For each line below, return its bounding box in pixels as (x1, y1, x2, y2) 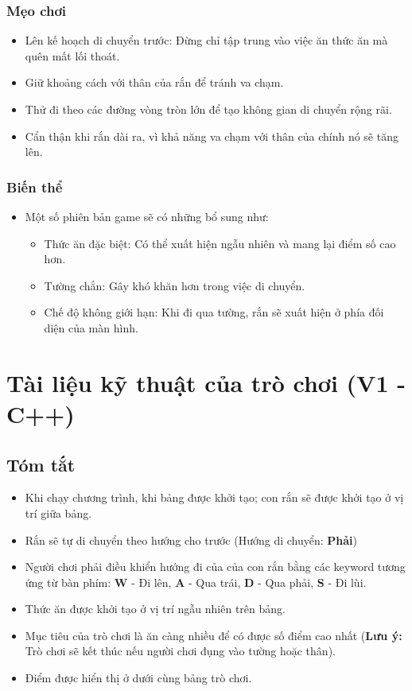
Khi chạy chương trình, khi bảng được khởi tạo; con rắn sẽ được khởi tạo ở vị (25, 489, 404, 506)
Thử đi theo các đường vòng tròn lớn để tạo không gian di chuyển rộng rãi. (25, 101, 392, 117)
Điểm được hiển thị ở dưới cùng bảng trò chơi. (25, 670, 252, 686)
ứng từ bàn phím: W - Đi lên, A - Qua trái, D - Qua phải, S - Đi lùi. (25, 573, 367, 590)
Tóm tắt (6, 452, 76, 476)
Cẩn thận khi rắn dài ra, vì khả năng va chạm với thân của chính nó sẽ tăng (25, 127, 398, 144)
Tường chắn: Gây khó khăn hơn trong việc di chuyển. (44, 277, 305, 293)
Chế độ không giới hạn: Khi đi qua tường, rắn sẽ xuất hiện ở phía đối (44, 304, 384, 320)
